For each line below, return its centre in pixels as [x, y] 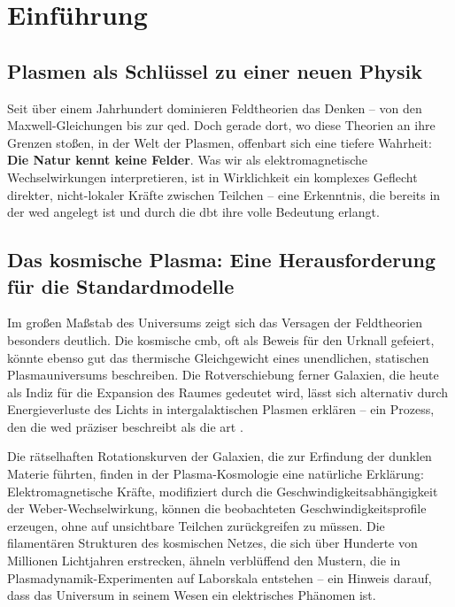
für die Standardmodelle [121, 285]
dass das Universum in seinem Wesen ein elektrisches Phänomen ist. [192, 595]
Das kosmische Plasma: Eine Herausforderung [222, 260]
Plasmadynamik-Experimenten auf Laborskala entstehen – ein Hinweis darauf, [220, 577]
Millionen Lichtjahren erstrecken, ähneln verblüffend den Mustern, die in [204, 561]
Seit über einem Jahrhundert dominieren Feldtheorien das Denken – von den [215, 108]
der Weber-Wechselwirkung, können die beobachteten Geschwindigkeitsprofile [217, 508]
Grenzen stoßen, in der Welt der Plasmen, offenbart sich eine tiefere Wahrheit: [220, 142]
